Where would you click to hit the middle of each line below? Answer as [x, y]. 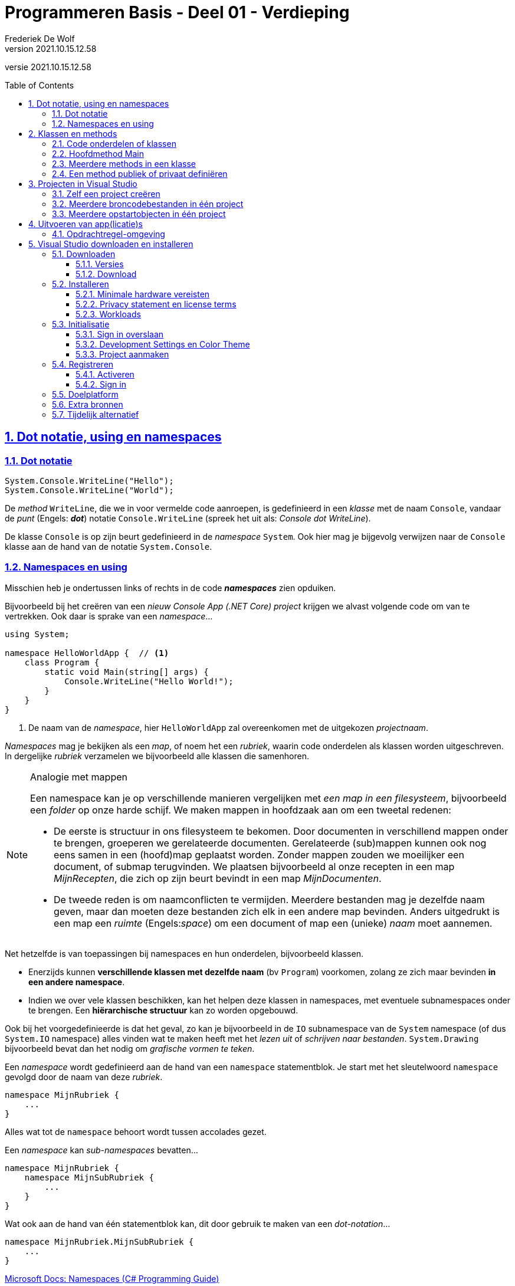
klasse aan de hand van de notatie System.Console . [109, 546]
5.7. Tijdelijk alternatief [96, 414]
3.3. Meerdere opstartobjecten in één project [139, 214]
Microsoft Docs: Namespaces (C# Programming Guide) [112, 1278]
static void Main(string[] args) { [127, 672]
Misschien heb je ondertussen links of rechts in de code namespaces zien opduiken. [170, 588]
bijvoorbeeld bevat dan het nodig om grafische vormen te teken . [130, 1048]
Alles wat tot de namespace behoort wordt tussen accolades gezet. [136, 1131]
